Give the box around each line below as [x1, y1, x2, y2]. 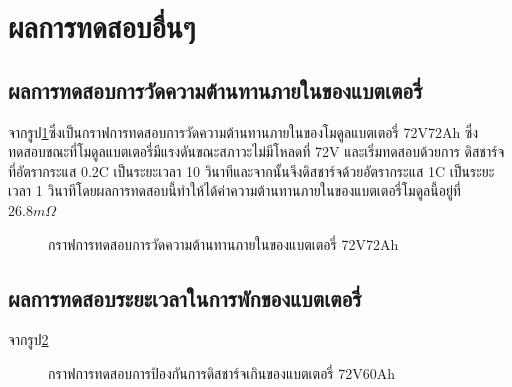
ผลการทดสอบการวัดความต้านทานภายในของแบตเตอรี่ [8, 74, 423, 105]
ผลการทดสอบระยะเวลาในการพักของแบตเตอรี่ [8, 282, 362, 313]
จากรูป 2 [8, 329, 49, 350]
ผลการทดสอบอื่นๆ [8, 6, 196, 47]
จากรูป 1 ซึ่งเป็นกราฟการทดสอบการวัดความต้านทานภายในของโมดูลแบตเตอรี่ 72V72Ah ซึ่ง [8, 121, 479, 142]
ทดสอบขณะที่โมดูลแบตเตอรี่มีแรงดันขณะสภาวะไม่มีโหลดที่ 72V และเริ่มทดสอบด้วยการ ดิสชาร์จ [8, 141, 505, 162]
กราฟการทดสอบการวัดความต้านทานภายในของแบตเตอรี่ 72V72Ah [48, 233, 399, 254]
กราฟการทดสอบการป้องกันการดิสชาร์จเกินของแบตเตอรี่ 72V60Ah [48, 362, 395, 383]
